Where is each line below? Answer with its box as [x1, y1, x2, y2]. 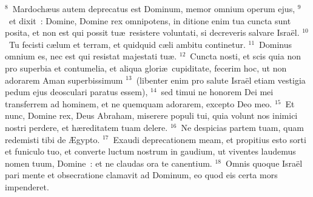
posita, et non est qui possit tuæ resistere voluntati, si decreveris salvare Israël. [5, 26, 300, 39]
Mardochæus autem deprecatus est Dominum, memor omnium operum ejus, [12, 2, 295, 15]
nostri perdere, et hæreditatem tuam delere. [5, 121, 168, 133]
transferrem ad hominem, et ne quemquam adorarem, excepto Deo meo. [5, 97, 272, 110]
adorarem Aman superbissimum [5, 73, 123, 86]
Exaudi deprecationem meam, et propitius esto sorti [113, 133, 306, 145]
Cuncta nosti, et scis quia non [190, 50, 301, 62]
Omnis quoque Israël [225, 156, 303, 169]
